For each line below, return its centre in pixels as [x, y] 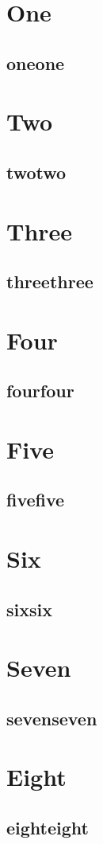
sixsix [29, 609]
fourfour [40, 391]
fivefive [36, 500]
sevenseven [52, 718]
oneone [36, 63]
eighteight [48, 827]
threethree [50, 281]
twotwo [36, 172]
